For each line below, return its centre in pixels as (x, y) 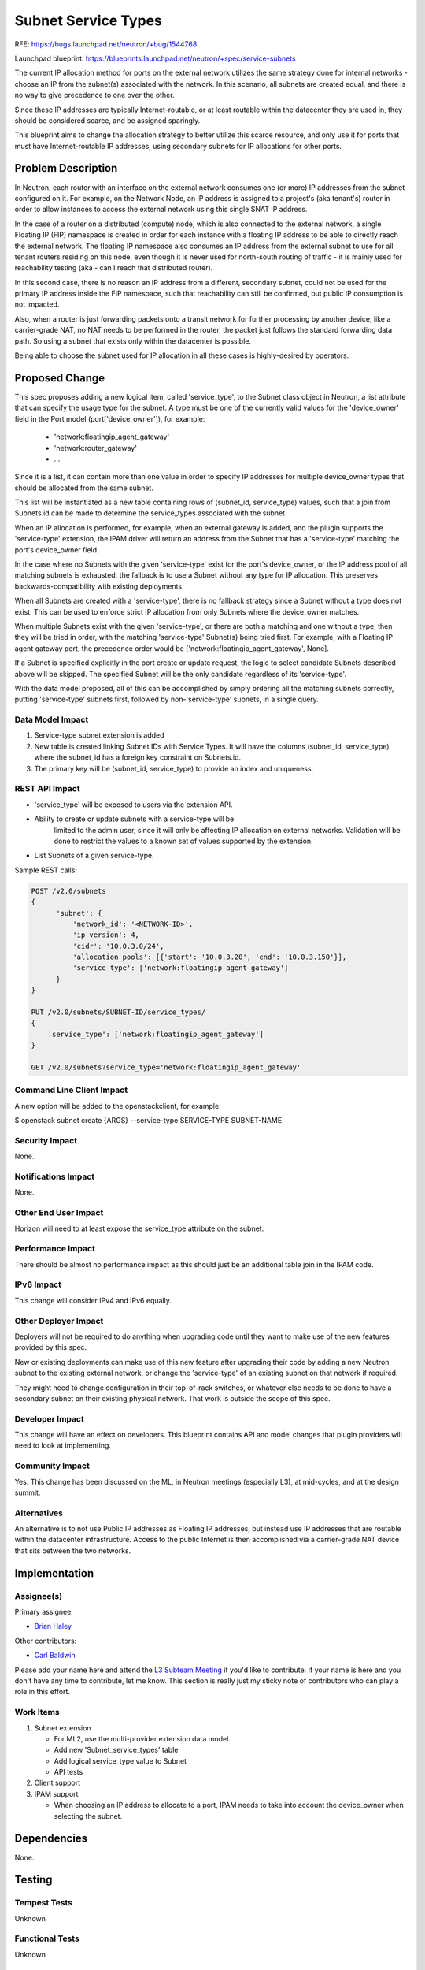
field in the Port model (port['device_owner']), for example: (110, 418)
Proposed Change (60, 378)
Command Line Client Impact (71, 1090)
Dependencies (51, 1839)
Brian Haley (53, 1626)
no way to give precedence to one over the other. (94, 95)
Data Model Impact (52, 719)
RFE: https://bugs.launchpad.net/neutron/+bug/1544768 (106, 44)
